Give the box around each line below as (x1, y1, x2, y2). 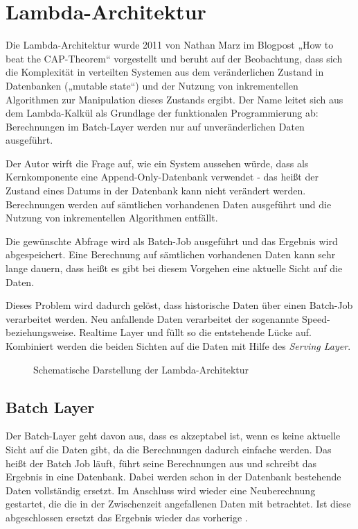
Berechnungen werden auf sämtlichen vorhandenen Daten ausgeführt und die (6, 196, 332, 211)
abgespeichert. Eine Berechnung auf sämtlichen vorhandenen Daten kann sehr (6, 247, 336, 262)
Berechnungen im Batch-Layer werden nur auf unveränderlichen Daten (6, 119, 305, 133)
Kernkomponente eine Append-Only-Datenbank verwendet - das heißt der (6, 169, 319, 184)
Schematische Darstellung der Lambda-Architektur (33, 362, 249, 376)
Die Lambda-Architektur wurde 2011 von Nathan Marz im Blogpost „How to (6, 37, 334, 52)
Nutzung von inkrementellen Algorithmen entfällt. (6, 210, 218, 225)
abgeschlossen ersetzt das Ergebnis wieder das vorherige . (6, 510, 248, 524)
